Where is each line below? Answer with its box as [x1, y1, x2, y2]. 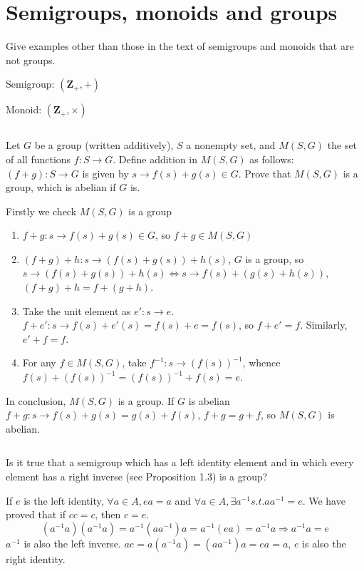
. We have [302, 493, 345, 508]
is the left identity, [24, 493, 104, 508]
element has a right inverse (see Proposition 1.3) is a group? [6, 469, 268, 483]
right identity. [6, 551, 66, 566]
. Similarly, [300, 317, 348, 332]
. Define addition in [113, 151, 198, 166]
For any [22, 355, 56, 370]
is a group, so [245, 251, 304, 266]
